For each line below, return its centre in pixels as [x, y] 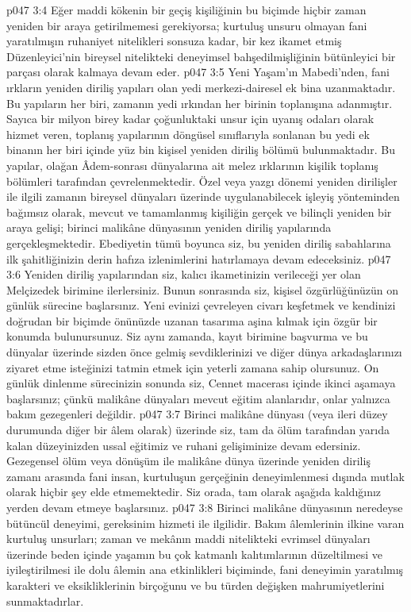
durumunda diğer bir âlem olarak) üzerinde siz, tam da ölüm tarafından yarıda [198, 430]
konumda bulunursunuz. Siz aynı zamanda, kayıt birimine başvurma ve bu [187, 336]
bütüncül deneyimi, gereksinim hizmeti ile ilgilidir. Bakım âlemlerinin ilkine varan [205, 523]
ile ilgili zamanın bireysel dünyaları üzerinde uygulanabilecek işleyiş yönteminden [203, 196]
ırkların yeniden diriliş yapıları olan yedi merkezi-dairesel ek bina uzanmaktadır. [201, 87]
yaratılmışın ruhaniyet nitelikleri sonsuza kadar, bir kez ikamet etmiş [174, 41]
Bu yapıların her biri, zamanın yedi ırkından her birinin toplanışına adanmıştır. [200, 103]
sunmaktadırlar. [45, 600]
